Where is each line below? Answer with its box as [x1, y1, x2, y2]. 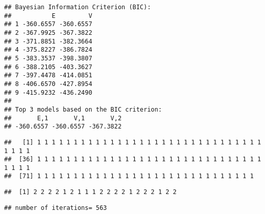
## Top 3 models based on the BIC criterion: [4, 105, 162, 113]
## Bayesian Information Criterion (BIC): [4, 4, 151, 11]
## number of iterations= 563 [4, 204, 107, 211]
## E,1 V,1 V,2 [4, 114, 122, 122]
